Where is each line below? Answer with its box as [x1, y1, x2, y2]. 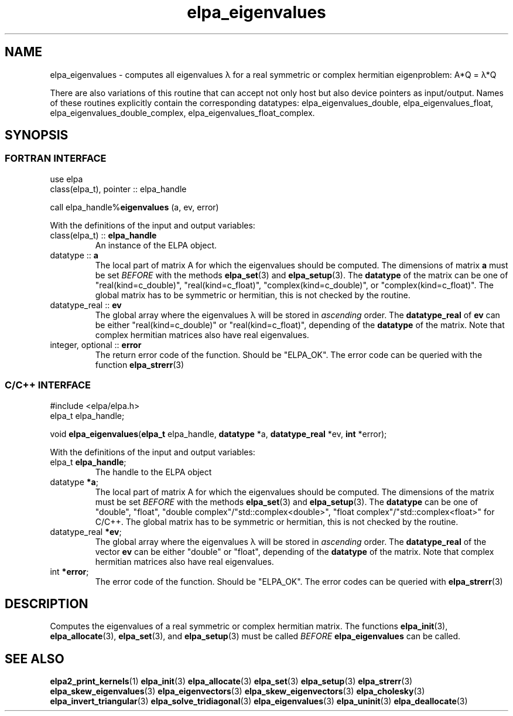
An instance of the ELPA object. [95, 240, 217, 250]
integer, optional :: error [50, 339, 142, 350]
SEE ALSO [5, 651, 64, 666]
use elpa [50, 173, 83, 184]
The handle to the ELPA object [95, 466, 212, 477]
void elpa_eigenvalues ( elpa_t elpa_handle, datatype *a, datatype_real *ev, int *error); [50, 428, 387, 439]
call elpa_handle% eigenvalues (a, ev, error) [50, 202, 219, 212]
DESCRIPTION [5, 596, 88, 611]
